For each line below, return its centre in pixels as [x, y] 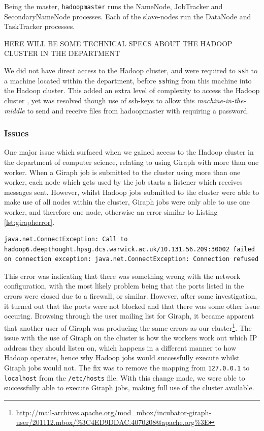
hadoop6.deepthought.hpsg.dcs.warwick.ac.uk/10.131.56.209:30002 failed [129, 249]
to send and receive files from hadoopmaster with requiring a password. [138, 110]
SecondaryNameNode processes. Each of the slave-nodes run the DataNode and [128, 16]
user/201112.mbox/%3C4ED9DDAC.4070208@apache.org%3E [112, 422]
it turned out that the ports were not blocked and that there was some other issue [132, 306]
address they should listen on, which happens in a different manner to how [120, 347]
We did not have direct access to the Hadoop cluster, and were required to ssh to [131, 70]
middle [14, 110]
